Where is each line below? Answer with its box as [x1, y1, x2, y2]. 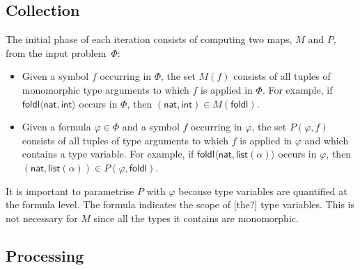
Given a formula [22, 119, 91, 134]
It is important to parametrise [6, 183, 134, 198]
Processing [6, 244, 84, 266]
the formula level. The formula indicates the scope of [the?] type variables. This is [6, 197, 354, 212]
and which [304, 133, 349, 147]
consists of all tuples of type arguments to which [22, 133, 229, 147]
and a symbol [122, 119, 180, 134]
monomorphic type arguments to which [22, 82, 189, 96]
